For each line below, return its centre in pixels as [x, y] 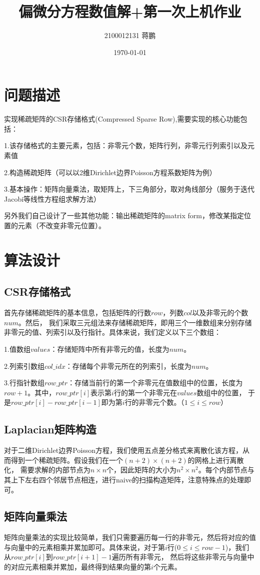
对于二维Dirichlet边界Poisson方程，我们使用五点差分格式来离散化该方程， [123, 450]
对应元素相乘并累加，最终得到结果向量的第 [81, 567]
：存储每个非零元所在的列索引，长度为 [128, 366]
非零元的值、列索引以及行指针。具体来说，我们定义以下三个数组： [112, 332]
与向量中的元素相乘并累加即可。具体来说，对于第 [84, 547]
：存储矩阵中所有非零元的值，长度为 [110, 349]
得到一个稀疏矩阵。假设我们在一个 [67, 460]
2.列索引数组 [24, 366]
